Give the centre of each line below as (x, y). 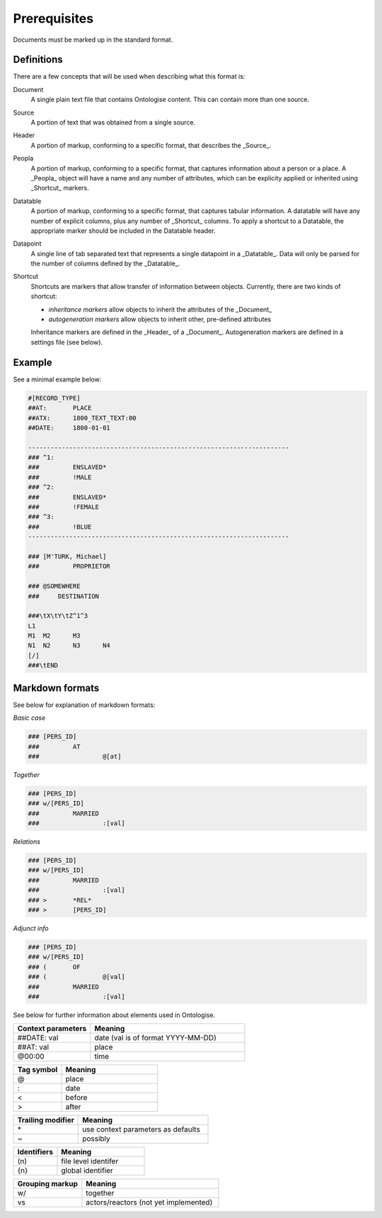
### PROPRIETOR (69, 567)
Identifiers (35, 1152)
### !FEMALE (63, 507)
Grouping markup (47, 1184)
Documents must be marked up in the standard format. (93, 40)
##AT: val (33, 1047)
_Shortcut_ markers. (60, 188)
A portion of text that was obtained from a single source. (113, 122)
